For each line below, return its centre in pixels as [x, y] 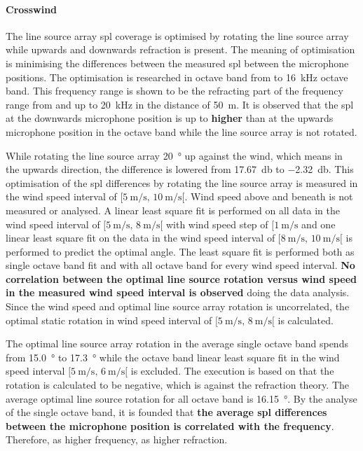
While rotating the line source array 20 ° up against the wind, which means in [174, 155]
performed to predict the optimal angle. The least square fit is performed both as [180, 251]
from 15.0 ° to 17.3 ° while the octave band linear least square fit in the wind [173, 357]
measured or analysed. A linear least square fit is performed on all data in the [173, 210]
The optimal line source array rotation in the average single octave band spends [177, 344]
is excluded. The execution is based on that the [232, 371]
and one [319, 224]
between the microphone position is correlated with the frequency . [170, 425]
